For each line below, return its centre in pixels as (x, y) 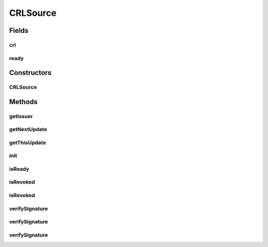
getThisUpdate (28, 142)
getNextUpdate (28, 129)
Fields (19, 31)
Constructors (30, 73)
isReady (19, 169)
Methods (23, 102)
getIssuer (21, 116)
